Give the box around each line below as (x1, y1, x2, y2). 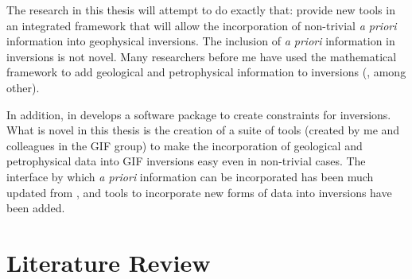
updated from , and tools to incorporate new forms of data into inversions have (6, 184, 392, 200)
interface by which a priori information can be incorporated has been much (6, 168, 374, 184)
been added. (6, 200, 65, 216)
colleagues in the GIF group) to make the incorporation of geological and (6, 137, 363, 153)
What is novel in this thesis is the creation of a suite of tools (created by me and (6, 122, 400, 138)
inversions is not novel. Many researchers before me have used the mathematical (6, 48, 397, 64)
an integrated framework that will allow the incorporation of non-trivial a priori (6, 17, 397, 33)
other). (6, 79, 40, 95)
